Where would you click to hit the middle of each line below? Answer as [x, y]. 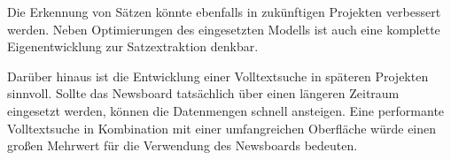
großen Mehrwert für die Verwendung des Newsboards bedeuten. [183, 145]
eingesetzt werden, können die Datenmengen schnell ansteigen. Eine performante [226, 110]
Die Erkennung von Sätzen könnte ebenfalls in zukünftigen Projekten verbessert [224, 11]
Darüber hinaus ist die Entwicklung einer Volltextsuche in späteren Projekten [218, 76]
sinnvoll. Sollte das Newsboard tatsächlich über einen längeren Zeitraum [203, 93]
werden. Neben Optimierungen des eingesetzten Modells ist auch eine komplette [224, 29]
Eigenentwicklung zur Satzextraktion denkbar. [133, 46]
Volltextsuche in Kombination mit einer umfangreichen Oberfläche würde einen [222, 128]
